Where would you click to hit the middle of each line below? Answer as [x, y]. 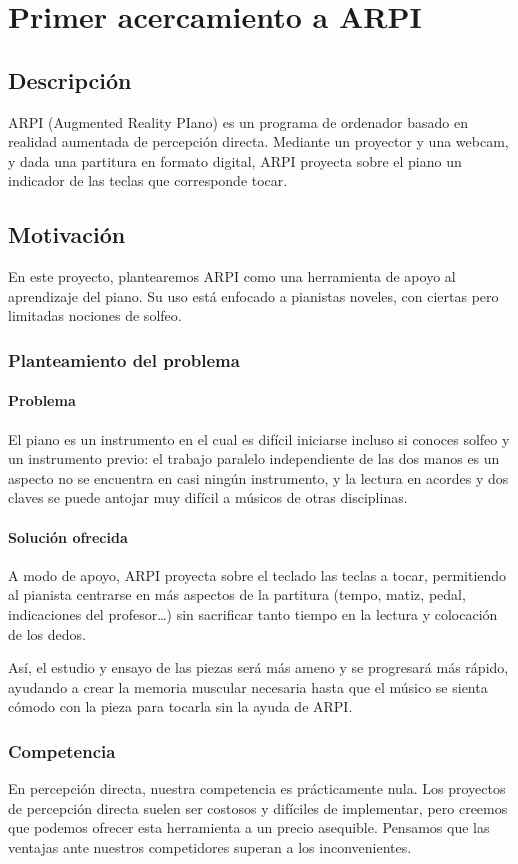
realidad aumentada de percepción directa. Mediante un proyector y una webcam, [258, 141]
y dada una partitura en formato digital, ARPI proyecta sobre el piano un [235, 160]
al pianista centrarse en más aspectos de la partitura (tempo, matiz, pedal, [237, 594]
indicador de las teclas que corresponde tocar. [148, 180]
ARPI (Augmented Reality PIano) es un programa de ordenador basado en [238, 121]
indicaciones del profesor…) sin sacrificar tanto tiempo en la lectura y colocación [253, 613]
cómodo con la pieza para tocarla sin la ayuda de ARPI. [180, 706]
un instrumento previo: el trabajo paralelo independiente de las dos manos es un [254, 458]
